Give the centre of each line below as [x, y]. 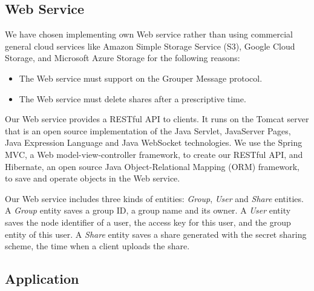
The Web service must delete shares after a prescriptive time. [132, 98]
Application [42, 279]
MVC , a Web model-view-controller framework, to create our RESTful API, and [154, 154]
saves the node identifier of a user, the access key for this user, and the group [148, 222]
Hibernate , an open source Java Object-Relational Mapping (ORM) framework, [152, 166]
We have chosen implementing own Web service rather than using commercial [149, 34]
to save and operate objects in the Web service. [93, 178]
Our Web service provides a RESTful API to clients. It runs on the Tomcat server [157, 119]
